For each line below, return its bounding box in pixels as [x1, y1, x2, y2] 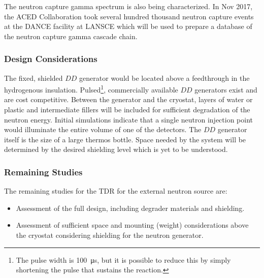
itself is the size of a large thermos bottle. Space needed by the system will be [4, 134, 246, 144]
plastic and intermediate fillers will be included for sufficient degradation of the [4, 104, 250, 115]
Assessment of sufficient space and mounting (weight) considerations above [16, 220, 249, 230]
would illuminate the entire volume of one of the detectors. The [4, 124, 202, 135]
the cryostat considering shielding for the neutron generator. [16, 230, 204, 240]
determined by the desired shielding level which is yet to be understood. [4, 144, 228, 155]
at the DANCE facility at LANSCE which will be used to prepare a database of [4, 21, 252, 32]
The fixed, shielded [4, 72, 63, 83]
